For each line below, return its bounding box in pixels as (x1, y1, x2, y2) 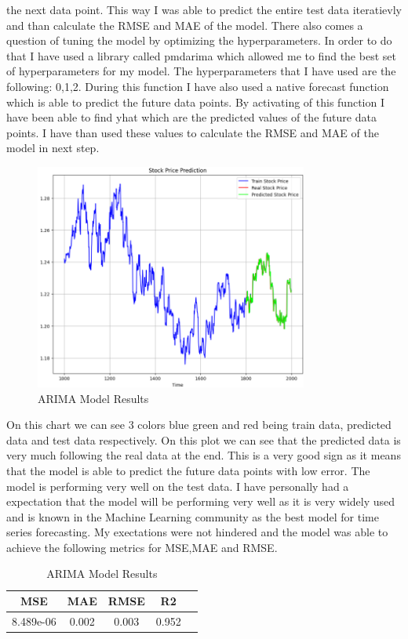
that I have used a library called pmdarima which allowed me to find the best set (6, 47, 396, 64)
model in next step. (6, 140, 100, 156)
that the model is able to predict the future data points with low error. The (6, 462, 370, 478)
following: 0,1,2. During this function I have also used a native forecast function (6, 78, 389, 94)
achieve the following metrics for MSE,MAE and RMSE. (6, 539, 278, 555)
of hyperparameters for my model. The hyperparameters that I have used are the (6, 63, 396, 79)
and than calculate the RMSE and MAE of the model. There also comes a (6, 16, 363, 33)
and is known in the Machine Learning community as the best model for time (6, 508, 379, 525)
